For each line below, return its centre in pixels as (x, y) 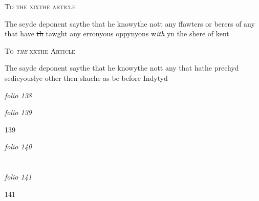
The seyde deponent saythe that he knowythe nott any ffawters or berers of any (130, 23)
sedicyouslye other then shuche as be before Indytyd (86, 77)
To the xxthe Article (40, 50)
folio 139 (18, 112)
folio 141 (18, 177)
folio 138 (18, 95)
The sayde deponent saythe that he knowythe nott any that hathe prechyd (122, 68)
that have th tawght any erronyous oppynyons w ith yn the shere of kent (117, 33)
